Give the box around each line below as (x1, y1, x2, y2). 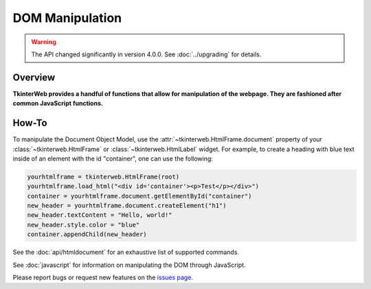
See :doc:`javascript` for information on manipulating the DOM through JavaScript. (12, 261, 246, 269)
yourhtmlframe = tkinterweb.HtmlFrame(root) (27, 172, 180, 181)
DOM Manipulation (12, 10, 122, 25)
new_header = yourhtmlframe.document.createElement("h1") (27, 202, 227, 209)
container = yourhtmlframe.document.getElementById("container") (27, 192, 252, 200)
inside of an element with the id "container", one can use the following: (12, 154, 213, 163)
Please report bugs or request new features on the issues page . (12, 273, 194, 281)
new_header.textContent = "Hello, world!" (27, 211, 172, 219)
